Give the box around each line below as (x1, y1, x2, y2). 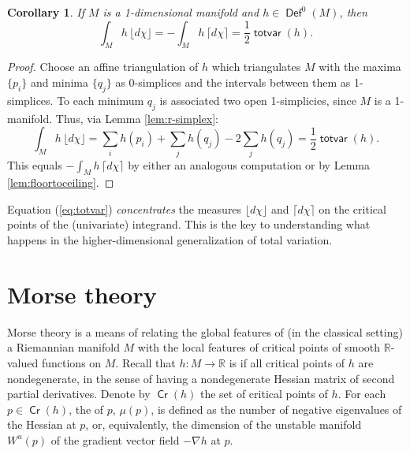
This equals (7, 156, 62, 173)
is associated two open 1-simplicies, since (159, 91, 356, 108)
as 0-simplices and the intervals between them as (115, 73, 351, 90)
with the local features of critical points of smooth (137, 339, 381, 355)
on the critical (319, 200, 386, 217)
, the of (69, 400, 104, 417)
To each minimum (57, 91, 144, 108)
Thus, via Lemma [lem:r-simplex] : (55, 110, 218, 126)
